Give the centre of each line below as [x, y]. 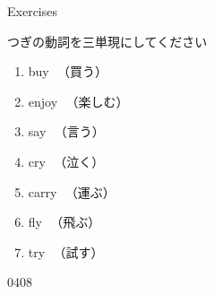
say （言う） [66, 131]
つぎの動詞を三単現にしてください [107, 41]
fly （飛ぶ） [64, 222]
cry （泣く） [66, 161]
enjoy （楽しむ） [78, 101]
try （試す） [66, 251]
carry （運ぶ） [72, 191]
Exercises [32, 11]
